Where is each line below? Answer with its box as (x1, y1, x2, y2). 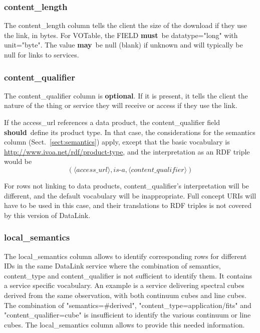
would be (4, 156, 32, 166)
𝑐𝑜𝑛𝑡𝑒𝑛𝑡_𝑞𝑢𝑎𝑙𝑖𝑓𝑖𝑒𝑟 (131, 166, 184, 173)
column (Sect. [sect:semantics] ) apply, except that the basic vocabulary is (4, 136, 230, 147)
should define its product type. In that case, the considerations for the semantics (4, 126, 255, 137)
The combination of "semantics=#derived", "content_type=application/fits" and (4, 299, 251, 310)
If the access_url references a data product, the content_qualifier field (4, 117, 220, 127)
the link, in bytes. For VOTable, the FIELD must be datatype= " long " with (4, 29, 238, 40)
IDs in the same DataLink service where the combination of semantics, (4, 260, 221, 271)
